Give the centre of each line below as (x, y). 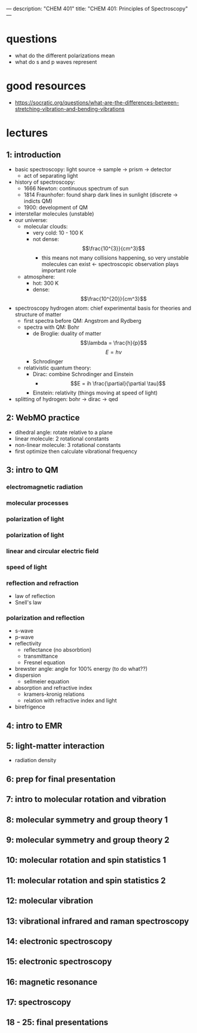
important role (59, 270)
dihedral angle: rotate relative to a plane (64, 432)
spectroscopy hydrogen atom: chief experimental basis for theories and (103, 308)
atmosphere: (39, 276)
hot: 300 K (46, 283)
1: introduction (34, 155)
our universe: (31, 220)
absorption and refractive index (53, 688)
